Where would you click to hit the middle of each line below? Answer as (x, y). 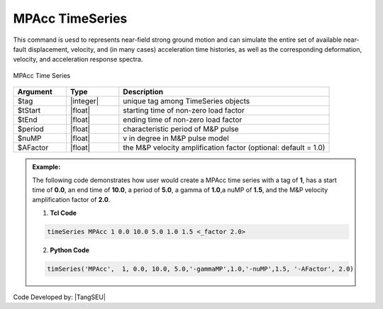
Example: (46, 167)
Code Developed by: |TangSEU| (60, 297)
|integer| (84, 101)
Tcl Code (63, 213)
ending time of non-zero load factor (183, 120)
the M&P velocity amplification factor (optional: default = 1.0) (224, 147)
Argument (35, 92)
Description (143, 92)
